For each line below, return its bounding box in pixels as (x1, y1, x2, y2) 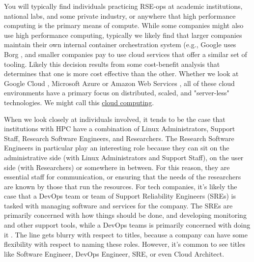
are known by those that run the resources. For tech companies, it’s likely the (4, 181, 237, 191)
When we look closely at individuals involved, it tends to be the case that (4, 114, 226, 124)
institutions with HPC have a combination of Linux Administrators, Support (4, 123, 235, 134)
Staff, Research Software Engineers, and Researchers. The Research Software (4, 133, 234, 143)
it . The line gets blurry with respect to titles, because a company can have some (4, 229, 248, 239)
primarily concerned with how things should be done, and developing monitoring (4, 210, 247, 220)
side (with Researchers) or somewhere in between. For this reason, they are (4, 162, 230, 172)
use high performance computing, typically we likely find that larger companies (4, 29, 242, 40)
